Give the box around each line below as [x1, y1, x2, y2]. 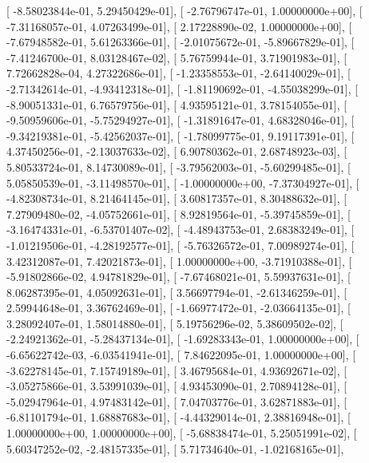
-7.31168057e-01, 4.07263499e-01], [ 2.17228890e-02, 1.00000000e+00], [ [6, 18, 352, 34]
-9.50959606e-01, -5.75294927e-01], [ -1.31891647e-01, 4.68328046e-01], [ [6, 112, 355, 129]
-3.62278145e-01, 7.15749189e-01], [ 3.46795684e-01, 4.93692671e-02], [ [6, 362, 347, 378]
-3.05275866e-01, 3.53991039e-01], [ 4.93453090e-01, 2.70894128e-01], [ [6, 378, 347, 394]
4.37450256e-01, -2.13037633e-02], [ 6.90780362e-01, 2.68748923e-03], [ [6, 143, 347, 160]
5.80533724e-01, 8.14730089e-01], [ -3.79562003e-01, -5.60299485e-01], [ [6, 158, 351, 175]
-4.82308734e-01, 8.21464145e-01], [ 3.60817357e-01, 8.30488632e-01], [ [6, 190, 347, 207]
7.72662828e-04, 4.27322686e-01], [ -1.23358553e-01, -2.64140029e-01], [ [6, 65, 351, 81]
